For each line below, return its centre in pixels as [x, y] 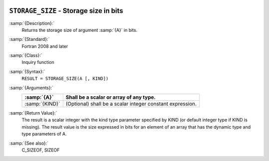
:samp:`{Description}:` [32, 23]
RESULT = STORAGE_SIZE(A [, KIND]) [65, 79]
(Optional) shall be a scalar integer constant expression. [131, 104]
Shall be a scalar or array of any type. [111, 97]
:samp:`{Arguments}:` [31, 88]
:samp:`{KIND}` [42, 104]
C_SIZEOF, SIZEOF [41, 150]
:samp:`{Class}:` [26, 55]
